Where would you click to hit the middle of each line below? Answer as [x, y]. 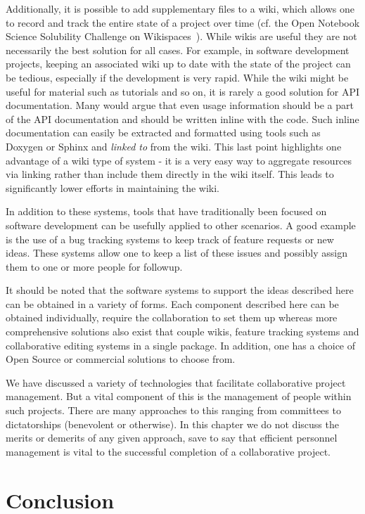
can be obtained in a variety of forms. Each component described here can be [172, 303]
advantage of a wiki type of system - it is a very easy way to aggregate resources [179, 160]
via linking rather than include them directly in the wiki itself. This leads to [170, 174]
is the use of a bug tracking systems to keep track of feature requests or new [170, 239]
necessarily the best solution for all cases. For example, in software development [178, 50]
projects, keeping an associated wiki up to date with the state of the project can [178, 64]
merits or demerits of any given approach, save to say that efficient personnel [172, 438]
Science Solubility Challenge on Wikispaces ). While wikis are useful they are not [181, 36]
